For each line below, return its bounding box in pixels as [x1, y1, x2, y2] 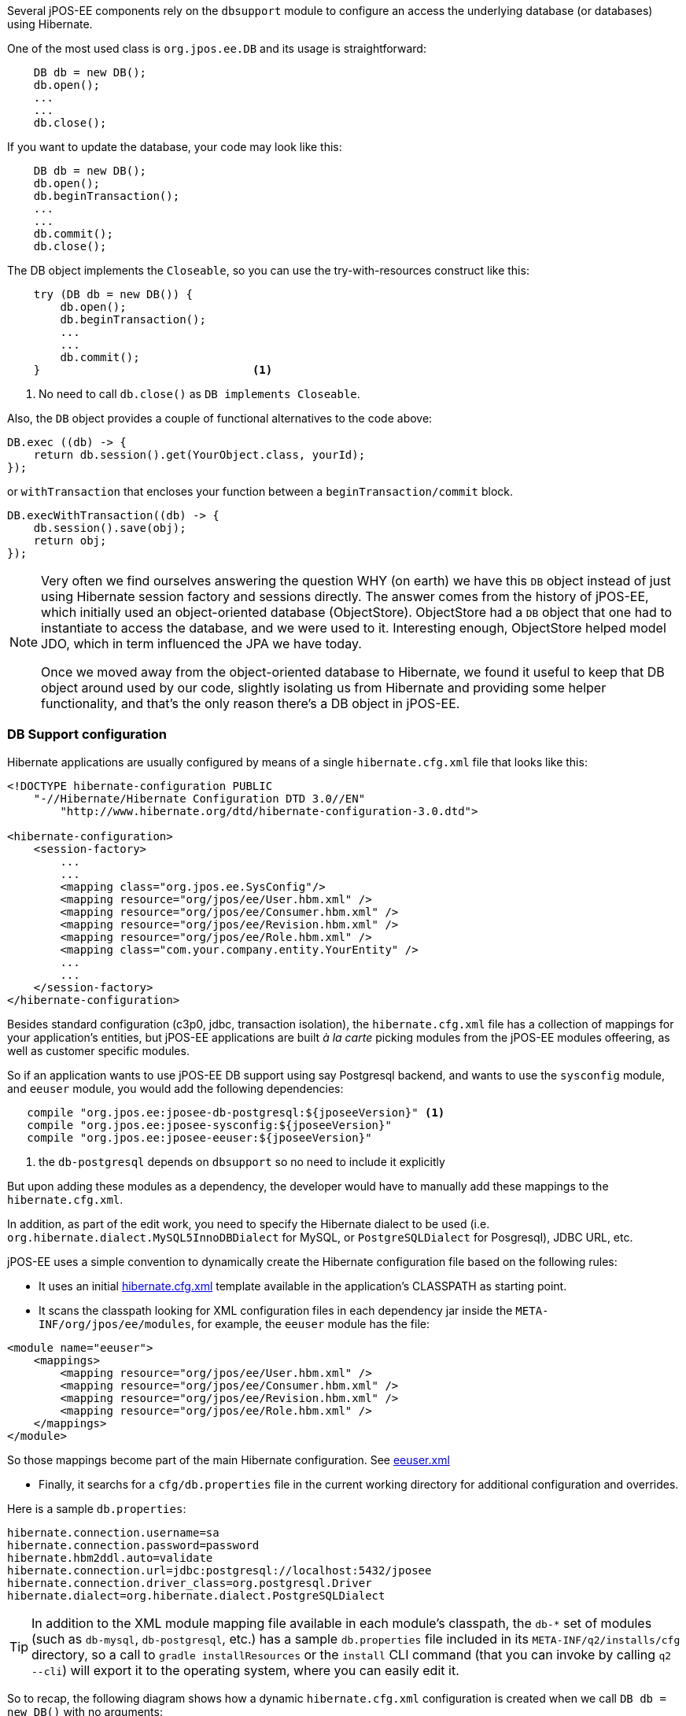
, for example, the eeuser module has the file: [190, 1316, 430, 1330]
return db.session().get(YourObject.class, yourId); [33, 448, 366, 461]
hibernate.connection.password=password [7, 1538, 260, 1552]
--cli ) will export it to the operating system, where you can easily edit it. [31, 1662, 459, 1678]
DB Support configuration [7, 726, 167, 743]
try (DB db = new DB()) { [33, 288, 194, 301]
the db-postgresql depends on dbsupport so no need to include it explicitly [39, 1154, 445, 1168]
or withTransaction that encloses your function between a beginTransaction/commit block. [7, 485, 514, 498]
